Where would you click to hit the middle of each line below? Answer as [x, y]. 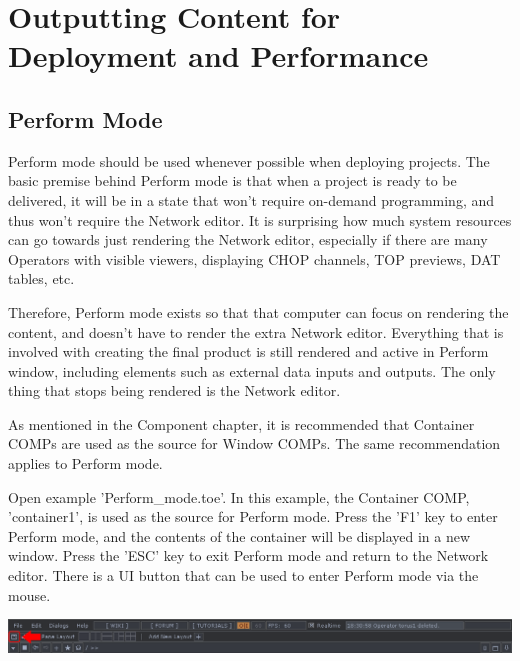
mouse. [29, 594]
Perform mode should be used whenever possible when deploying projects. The [249, 160]
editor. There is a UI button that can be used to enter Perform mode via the [243, 575]
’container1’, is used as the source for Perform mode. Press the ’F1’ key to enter [253, 516]
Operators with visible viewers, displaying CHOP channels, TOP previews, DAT [254, 258]
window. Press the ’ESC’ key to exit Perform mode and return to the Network [248, 555]
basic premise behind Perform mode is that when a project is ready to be [232, 180]
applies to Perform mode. [85, 463]
